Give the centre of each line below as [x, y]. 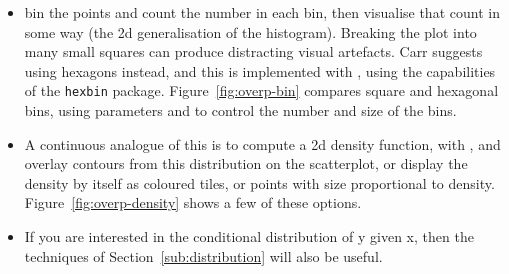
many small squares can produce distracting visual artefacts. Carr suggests [253, 51]
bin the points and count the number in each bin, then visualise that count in [262, 12]
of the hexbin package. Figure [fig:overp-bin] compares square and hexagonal [261, 90]
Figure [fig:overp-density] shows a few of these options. [193, 202]
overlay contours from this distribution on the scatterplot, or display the [246, 163]
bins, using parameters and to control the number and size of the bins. [240, 110]
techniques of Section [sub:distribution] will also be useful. [203, 255]
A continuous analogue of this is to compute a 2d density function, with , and [262, 143]
